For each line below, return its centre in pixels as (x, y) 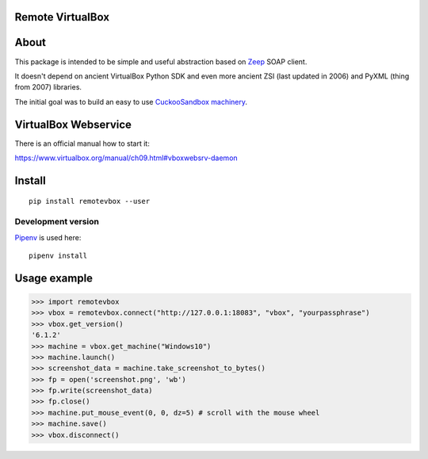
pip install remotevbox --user (90, 201)
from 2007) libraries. (48, 87)
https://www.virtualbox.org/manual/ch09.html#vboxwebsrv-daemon (126, 158)
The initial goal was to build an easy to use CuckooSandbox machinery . (131, 101)
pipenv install (58, 255)
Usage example (54, 278)
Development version (57, 222)
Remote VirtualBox (62, 17)
